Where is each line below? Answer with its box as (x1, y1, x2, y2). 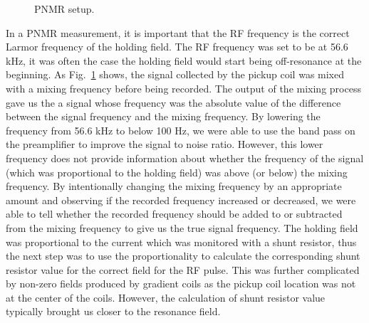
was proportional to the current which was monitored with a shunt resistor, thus (6, 234, 357, 249)
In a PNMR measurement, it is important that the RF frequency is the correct (6, 25, 350, 40)
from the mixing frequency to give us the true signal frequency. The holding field (6, 220, 358, 235)
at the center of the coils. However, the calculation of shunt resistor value (6, 290, 326, 305)
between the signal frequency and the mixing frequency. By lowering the (6, 109, 321, 124)
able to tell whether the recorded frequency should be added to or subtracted (6, 206, 343, 221)
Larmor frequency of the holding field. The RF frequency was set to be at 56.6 (6, 39, 348, 54)
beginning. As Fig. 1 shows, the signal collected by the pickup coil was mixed (6, 67, 345, 82)
